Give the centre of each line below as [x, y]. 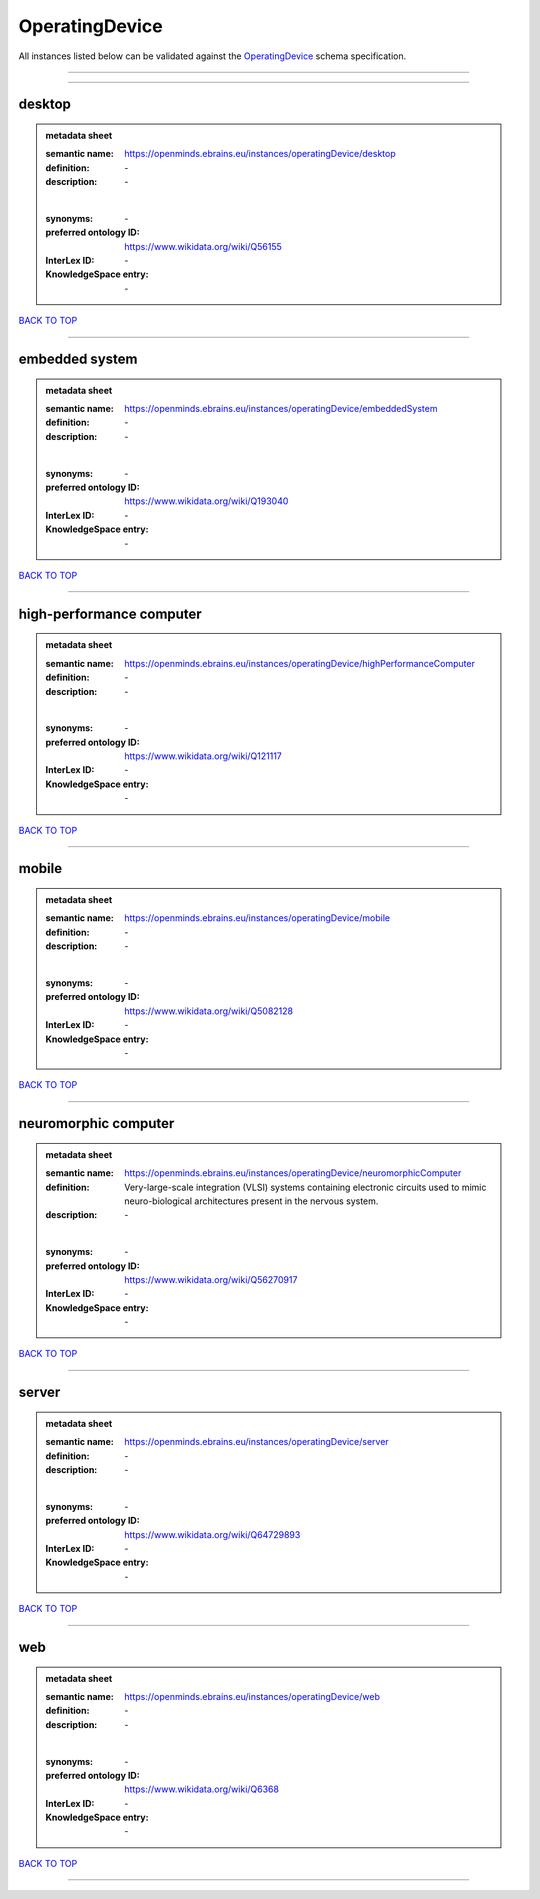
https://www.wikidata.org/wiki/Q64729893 [212, 1534]
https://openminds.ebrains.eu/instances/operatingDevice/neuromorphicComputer [293, 1173]
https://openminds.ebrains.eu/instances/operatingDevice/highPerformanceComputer [299, 663]
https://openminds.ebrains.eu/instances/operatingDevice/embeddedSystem [281, 409]
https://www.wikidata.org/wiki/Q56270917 [211, 1279]
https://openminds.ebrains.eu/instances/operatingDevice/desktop [260, 154]
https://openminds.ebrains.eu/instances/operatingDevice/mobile [257, 918]
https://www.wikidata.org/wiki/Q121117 [203, 756]
